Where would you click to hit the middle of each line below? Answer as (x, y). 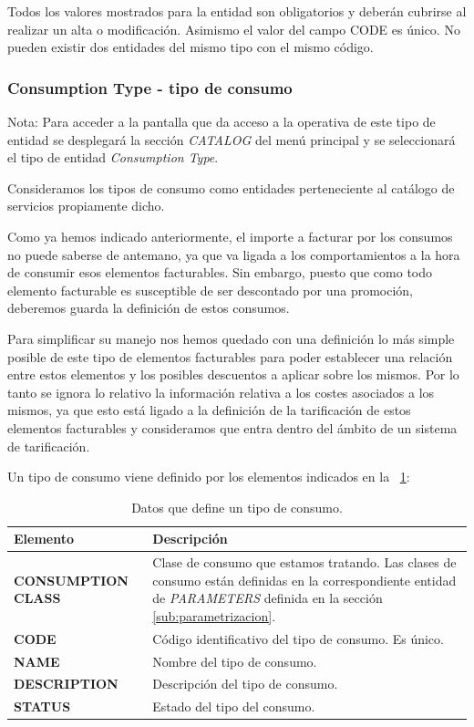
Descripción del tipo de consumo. (245, 684)
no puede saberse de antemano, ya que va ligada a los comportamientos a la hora (234, 254)
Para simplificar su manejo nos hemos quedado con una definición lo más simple (231, 338)
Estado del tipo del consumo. (234, 706)
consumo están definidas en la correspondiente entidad (304, 580)
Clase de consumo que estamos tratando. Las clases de (304, 562)
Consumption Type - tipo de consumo (150, 87)
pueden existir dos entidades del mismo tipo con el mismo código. (191, 47)
